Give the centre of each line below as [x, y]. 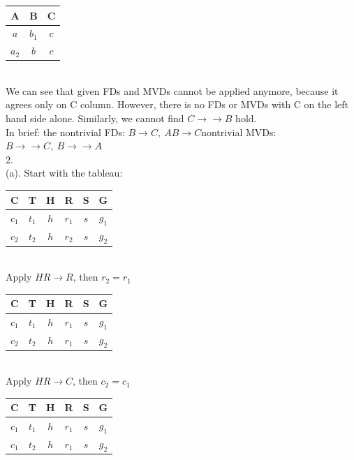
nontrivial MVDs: [239, 132]
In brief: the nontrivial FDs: [65, 132]
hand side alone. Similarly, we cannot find [95, 118]
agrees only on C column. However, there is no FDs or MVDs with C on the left [177, 104]
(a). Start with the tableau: [64, 173]
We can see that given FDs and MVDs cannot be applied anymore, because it [172, 90]
